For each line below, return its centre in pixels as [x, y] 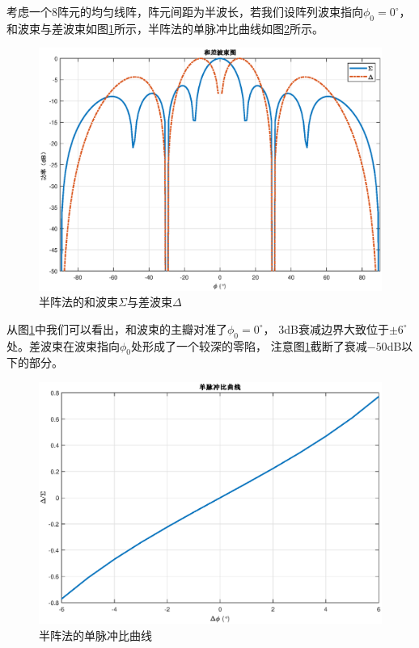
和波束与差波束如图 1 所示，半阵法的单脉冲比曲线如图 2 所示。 [165, 28]
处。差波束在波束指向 [63, 345]
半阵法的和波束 [78, 302]
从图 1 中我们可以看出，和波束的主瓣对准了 [117, 328]
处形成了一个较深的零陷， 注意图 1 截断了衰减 [249, 345]
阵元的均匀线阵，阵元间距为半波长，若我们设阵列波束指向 [210, 11]
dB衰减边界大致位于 [336, 328]
